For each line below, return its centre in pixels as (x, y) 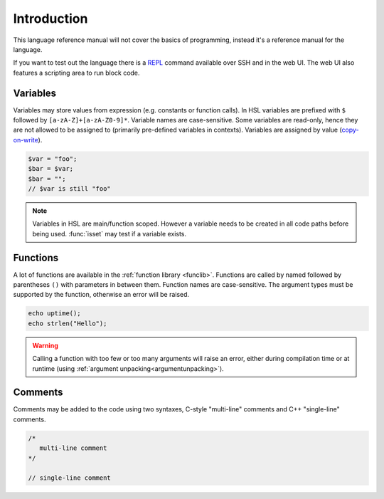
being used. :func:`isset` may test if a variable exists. (110, 233)
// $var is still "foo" (70, 188)
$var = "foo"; (53, 159)
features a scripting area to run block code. (76, 73)
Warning (45, 345)
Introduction (50, 19)
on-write (26, 140)
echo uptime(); (54, 314)
